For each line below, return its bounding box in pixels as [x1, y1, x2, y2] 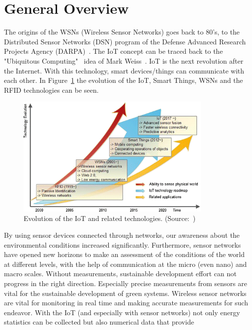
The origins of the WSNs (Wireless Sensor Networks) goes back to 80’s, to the [4, 27, 240, 37]
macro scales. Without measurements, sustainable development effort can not [4, 268, 237, 279]
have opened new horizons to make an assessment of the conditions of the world [4, 249, 245, 259]
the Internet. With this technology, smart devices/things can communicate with [4, 65, 245, 75]
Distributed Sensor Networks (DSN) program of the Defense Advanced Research [4, 36, 246, 46]
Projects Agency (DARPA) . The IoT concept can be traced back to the [4, 46, 223, 56]
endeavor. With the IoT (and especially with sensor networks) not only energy [4, 307, 240, 317]
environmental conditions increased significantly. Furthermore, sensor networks [4, 239, 241, 250]
